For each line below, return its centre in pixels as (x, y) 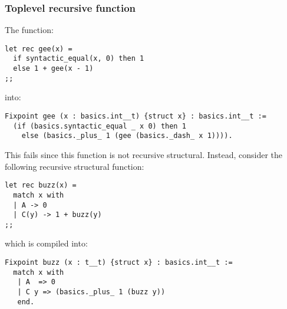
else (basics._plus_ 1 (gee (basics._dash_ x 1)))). (127, 136)
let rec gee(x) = (39, 49)
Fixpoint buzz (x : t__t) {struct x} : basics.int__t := (119, 263)
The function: (29, 30)
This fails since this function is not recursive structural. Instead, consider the (144, 154)
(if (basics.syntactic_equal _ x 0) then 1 (100, 126)
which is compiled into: (46, 243)
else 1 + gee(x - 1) (53, 69)
